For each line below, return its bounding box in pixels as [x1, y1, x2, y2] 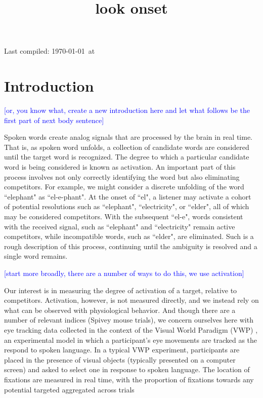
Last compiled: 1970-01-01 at [4, 46, 95, 56]
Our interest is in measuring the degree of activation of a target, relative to [4, 285, 237, 295]
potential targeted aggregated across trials [4, 384, 135, 394]
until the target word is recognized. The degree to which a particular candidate [4, 151, 249, 162]
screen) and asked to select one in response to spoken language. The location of [4, 364, 250, 375]
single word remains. [4, 251, 68, 261]
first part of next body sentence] [4, 114, 104, 125]
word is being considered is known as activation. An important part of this [4, 162, 236, 172]
